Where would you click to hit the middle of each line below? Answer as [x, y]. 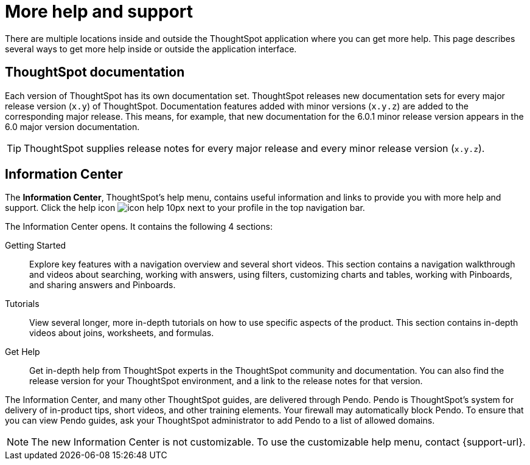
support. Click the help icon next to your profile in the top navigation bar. [185, 208]
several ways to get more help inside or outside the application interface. [151, 49]
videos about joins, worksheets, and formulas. [122, 333]
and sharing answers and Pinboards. [103, 285]
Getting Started [36, 246]
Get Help [23, 352]
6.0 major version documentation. [72, 126]
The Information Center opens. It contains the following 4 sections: [139, 227]
